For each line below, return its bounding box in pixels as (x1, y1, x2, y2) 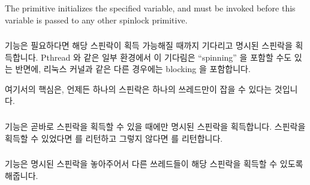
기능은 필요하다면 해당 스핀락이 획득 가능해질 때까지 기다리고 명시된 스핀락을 (5, 39, 293, 52)
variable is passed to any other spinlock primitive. (5, 13, 188, 26)
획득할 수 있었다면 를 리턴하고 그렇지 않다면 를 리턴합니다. (5, 132, 223, 144)
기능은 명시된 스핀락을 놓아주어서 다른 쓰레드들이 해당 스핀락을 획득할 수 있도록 (5, 157, 303, 170)
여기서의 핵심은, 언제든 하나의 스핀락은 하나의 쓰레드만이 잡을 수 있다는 (5, 82, 272, 95)
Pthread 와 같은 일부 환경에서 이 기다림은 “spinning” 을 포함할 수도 (41, 50, 292, 63)
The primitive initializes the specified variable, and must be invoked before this (5, 2, 296, 14)
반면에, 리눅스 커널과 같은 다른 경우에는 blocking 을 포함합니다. (15, 62, 251, 75)
